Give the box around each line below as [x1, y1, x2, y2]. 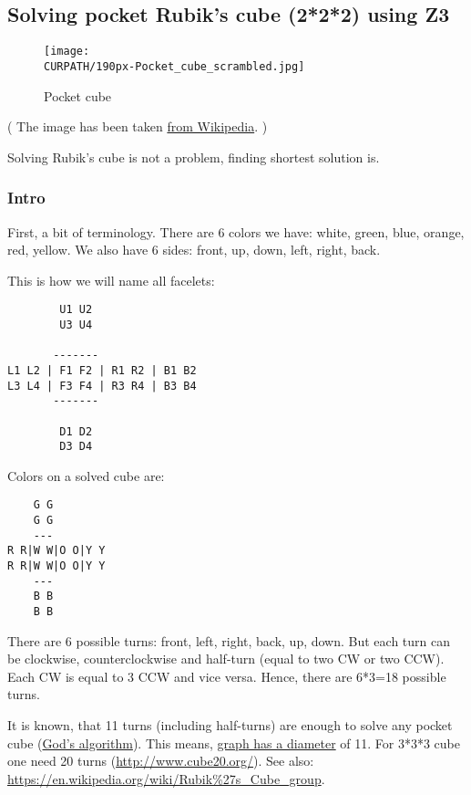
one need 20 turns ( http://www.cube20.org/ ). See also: [7, 751, 314, 770]
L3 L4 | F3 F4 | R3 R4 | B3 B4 [7, 379, 197, 392]
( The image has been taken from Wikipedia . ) [7, 117, 268, 136]
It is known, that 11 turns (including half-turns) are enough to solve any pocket [7, 716, 453, 735]
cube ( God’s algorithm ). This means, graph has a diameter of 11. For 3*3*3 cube [7, 733, 461, 752]
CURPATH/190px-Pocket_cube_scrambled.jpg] [44, 59, 305, 73]
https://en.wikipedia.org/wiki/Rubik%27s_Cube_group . [7, 769, 325, 788]
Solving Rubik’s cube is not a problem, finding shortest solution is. [7, 147, 380, 166]
